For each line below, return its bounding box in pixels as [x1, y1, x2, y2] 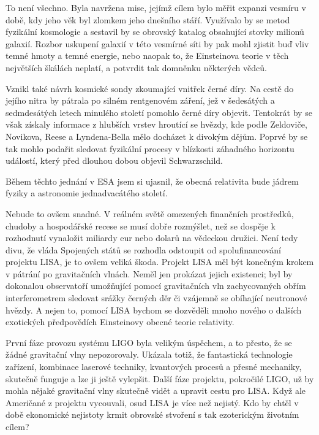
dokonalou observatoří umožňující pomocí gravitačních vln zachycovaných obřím [6, 279, 306, 292]
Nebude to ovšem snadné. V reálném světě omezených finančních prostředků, [6, 207, 294, 220]
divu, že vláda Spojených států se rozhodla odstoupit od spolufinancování [6, 243, 281, 256]
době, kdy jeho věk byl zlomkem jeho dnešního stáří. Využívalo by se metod [6, 13, 290, 26]
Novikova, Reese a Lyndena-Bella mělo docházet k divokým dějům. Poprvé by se [6, 129, 308, 142]
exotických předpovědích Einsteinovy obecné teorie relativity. [6, 315, 235, 328]
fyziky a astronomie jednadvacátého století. [6, 187, 168, 199]
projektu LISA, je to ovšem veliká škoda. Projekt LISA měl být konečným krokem [6, 255, 314, 268]
